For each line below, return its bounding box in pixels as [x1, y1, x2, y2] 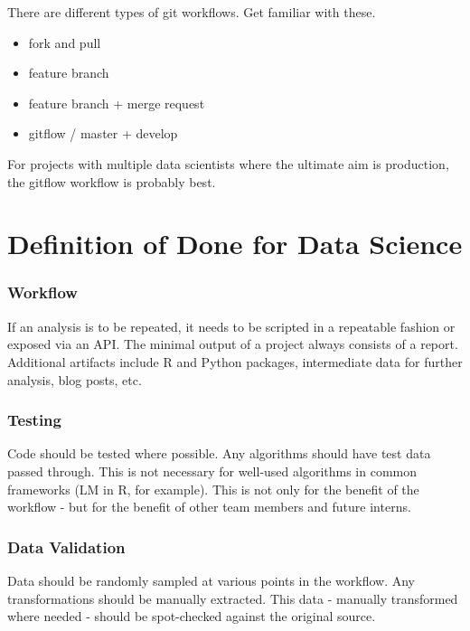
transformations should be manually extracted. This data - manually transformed [7, 589, 458, 607]
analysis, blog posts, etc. [7, 370, 142, 389]
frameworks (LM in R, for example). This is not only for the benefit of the [7, 479, 419, 498]
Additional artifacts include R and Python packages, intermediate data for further [7, 352, 463, 371]
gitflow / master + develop [28, 124, 178, 143]
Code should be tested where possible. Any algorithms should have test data [7, 444, 431, 463]
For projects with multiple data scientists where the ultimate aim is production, [7, 154, 449, 173]
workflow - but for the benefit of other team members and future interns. [7, 497, 411, 516]
